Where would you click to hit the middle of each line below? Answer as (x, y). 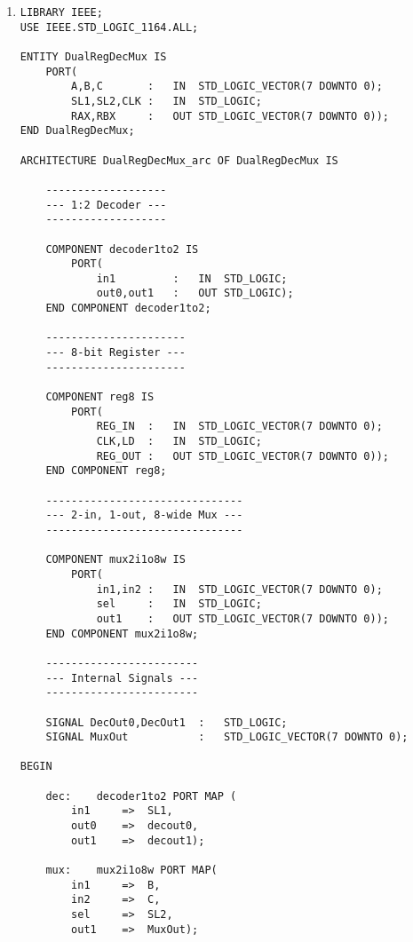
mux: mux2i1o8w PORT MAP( (131, 871)
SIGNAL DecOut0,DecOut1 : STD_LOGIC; (167, 722)
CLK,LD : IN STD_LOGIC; (179, 442)
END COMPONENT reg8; (106, 471)
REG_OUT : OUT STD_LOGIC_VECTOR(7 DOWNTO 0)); (243, 456)
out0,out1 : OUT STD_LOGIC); (195, 293)
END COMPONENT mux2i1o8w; (122, 633)
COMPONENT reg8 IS (100, 397)
